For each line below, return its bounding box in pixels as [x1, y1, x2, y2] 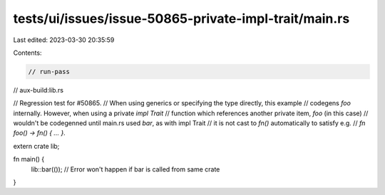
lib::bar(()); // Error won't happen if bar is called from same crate [31, 164, 220, 174]
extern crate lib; [13, 142, 60, 150]
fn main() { [13, 155, 45, 164]
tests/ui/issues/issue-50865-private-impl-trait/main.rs [13, 11, 350, 26]
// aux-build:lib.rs [13, 85, 64, 94]
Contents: [13, 48, 42, 57]
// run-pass [28, 68, 71, 75]
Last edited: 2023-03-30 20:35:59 [13, 36, 115, 44]
